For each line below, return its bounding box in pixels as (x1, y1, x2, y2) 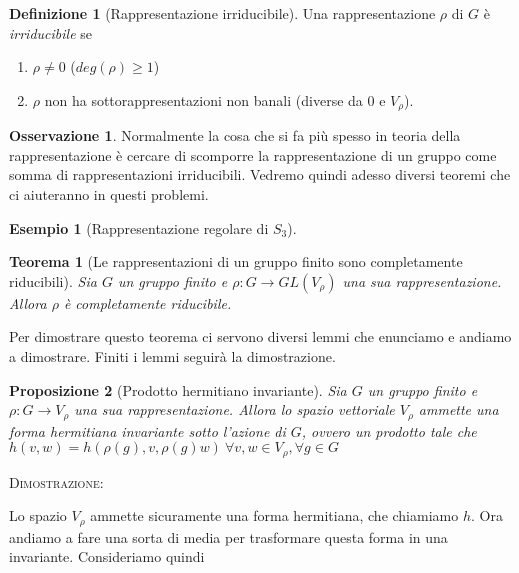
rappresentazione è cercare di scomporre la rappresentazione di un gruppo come (9, 144, 497, 165)
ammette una (418, 399, 499, 420)
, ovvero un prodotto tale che (301, 420, 477, 441)
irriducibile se (9, 22, 92, 43)
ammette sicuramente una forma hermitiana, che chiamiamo (90, 505, 459, 526)
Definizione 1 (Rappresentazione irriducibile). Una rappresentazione (9, 3, 436, 23)
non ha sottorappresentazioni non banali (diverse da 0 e (44, 89, 386, 110)
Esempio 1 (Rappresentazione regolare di (9, 217, 269, 238)
